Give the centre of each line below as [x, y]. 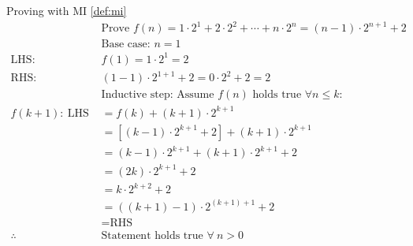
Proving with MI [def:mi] [67, 10]
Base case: [126, 45]
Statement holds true [152, 235]
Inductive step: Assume [158, 95]
